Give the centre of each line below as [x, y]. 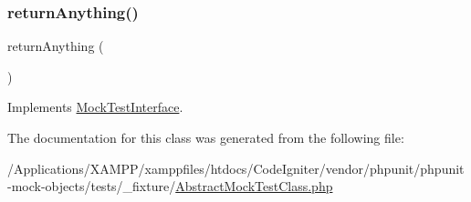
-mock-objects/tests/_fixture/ [92, 186]
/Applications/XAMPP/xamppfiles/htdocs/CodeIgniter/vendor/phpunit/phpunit [236, 168]
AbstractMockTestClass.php [254, 186]
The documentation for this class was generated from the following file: [206, 137]
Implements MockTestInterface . [95, 107]
